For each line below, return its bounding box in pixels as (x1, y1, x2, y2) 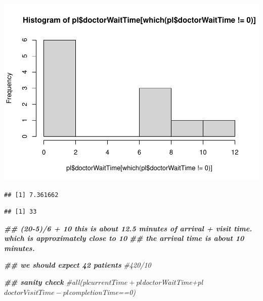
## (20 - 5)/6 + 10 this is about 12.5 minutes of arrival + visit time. (4, 223, 252, 233)
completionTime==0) (69, 286, 136, 297)
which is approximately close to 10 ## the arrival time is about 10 (4, 233, 244, 243)
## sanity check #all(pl (4, 277, 88, 287)
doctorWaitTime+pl (142, 277, 203, 287)
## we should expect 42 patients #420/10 (4, 260, 151, 270)
